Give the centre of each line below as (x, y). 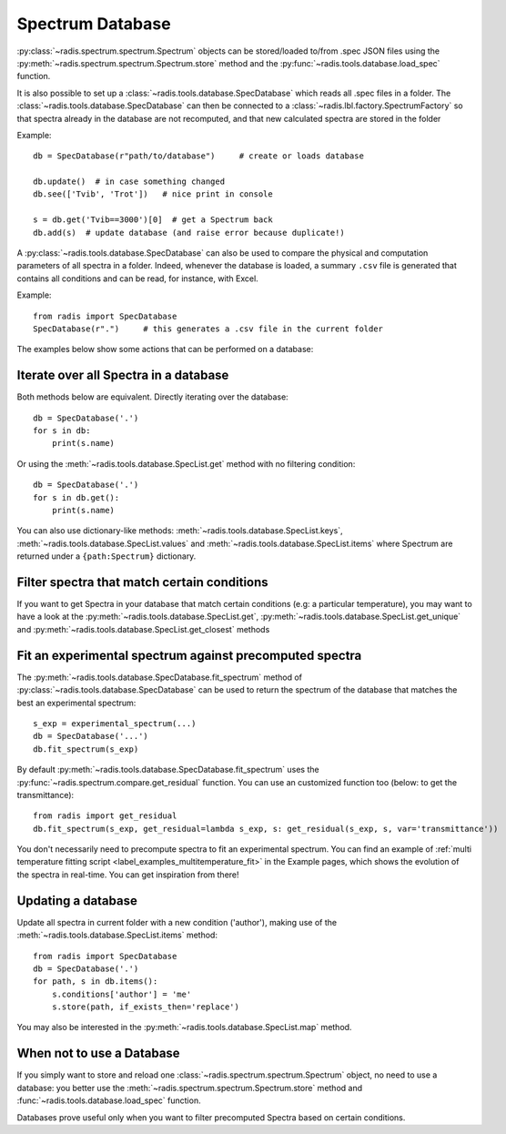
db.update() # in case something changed (129, 182)
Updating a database (77, 901)
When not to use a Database (99, 1053)
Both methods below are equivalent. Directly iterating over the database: (152, 397)
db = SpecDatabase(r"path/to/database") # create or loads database (198, 156)
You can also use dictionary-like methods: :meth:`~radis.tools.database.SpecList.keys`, (180, 531)
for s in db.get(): (76, 497)
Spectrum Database (94, 24)
